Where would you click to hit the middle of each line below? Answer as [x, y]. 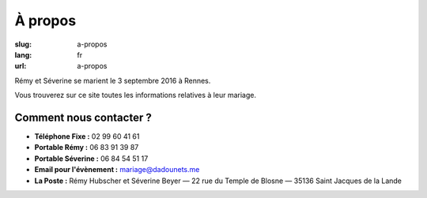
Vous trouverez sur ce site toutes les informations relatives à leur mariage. [136, 95]
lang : [23, 54]
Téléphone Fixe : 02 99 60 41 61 [87, 136]
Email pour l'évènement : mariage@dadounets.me [117, 170]
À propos [45, 21]
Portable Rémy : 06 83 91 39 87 [87, 148]
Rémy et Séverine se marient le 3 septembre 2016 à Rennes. [113, 80]
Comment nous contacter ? [83, 117]
